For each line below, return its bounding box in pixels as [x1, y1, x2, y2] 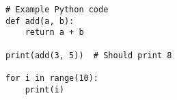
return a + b [25, 27, 84, 38]
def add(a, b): [5, 16, 74, 26]
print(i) [25, 84, 64, 95]
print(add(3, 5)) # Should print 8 [5, 50, 172, 60]
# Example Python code [5, 5, 109, 14]
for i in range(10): [5, 73, 99, 83]
